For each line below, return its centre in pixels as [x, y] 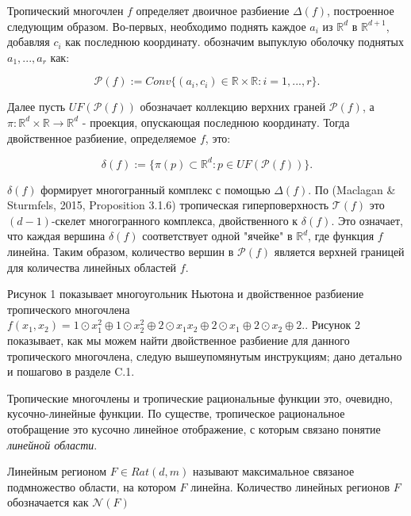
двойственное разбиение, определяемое [102, 138]
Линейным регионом [57, 471]
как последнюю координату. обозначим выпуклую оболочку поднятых [235, 42]
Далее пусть [36, 107]
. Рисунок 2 [333, 325]
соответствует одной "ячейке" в [217, 236]
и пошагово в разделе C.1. [71, 371]
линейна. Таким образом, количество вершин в [121, 252]
